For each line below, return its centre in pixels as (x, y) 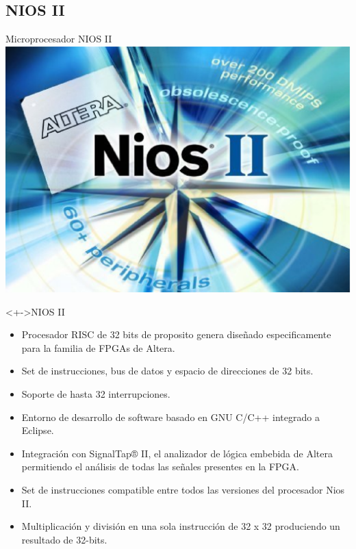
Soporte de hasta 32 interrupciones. (96, 394)
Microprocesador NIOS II (59, 39)
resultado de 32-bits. (64, 539)
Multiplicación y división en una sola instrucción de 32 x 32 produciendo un (181, 526)
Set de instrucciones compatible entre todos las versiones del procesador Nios (183, 490)
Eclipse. (38, 430)
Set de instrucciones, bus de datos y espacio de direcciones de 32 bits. (167, 371)
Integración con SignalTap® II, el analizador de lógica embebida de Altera (177, 453)
